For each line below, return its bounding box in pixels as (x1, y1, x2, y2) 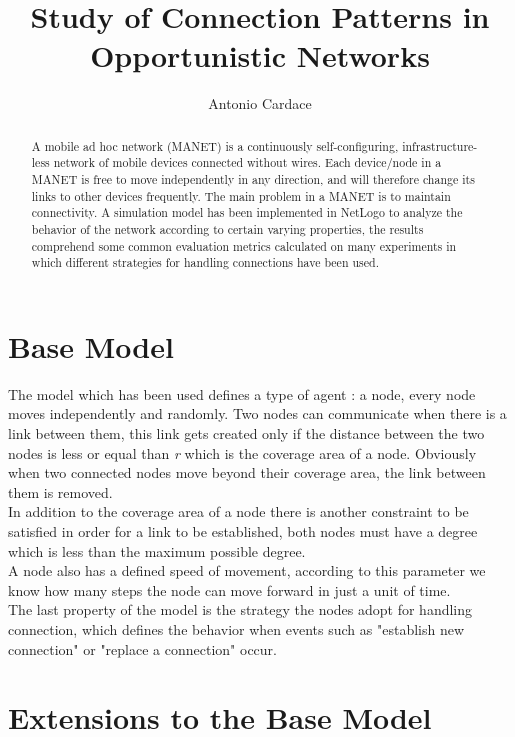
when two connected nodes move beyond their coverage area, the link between (8, 462, 486, 483)
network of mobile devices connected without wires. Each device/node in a (53, 154, 442, 171)
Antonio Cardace (208, 93, 312, 114)
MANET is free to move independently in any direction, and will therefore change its (31, 171, 475, 188)
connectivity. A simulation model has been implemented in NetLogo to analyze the (31, 204, 463, 221)
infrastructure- (402, 137, 478, 154)
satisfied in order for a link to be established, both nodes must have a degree (8, 521, 478, 542)
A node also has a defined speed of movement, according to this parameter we (8, 560, 486, 581)
